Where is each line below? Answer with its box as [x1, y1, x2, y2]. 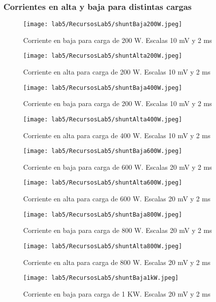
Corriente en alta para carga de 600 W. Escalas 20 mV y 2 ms [23, 193, 211, 204]
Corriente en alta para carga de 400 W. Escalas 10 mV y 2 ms [23, 130, 211, 140]
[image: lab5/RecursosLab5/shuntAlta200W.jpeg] [23, 52, 182, 60]
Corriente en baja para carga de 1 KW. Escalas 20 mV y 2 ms [23, 288, 211, 299]
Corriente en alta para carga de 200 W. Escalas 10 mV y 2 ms [23, 67, 211, 77]
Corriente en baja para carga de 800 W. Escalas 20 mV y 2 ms [23, 225, 212, 235]
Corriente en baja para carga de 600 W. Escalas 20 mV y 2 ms [23, 161, 212, 172]
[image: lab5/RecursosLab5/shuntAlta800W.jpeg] [23, 242, 182, 250]
